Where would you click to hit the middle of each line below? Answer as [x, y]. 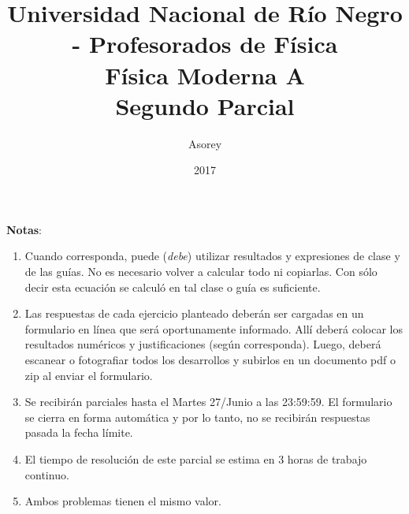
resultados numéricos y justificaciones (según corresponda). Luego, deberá [203, 344]
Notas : [24, 229]
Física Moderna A [205, 74]
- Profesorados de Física [205, 44]
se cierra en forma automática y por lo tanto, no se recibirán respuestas [197, 417]
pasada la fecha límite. [79, 432]
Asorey [205, 143]
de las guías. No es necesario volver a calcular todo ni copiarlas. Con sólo [201, 272]
